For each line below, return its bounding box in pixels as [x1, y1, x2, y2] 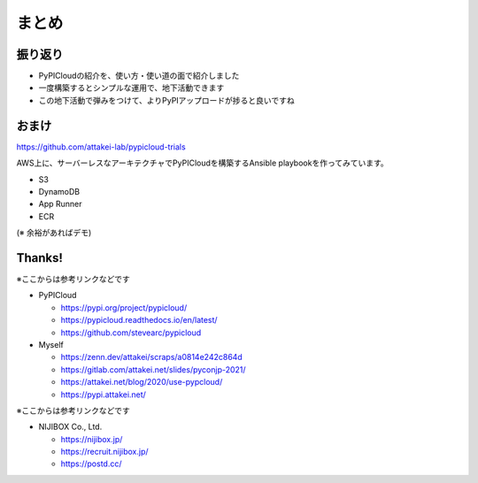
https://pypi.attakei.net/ [60, 389, 146, 400]
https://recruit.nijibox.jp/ [60, 447, 150, 457]
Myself [38, 339, 64, 349]
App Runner [38, 199, 83, 210]
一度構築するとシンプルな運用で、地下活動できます [38, 82, 225, 93]
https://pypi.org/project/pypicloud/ [60, 302, 188, 313]
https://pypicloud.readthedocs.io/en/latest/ [60, 315, 218, 326]
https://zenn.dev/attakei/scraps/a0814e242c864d [60, 352, 243, 363]
